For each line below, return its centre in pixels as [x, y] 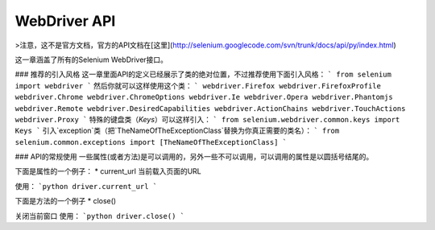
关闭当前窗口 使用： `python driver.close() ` [100, 216]
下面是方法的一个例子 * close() [66, 201]
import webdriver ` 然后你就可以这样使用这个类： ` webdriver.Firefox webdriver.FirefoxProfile [198, 85]
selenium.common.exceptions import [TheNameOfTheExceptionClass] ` [151, 142]
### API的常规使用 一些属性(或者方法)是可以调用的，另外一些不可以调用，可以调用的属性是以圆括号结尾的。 [194, 157]
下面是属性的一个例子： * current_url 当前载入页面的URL [108, 171]
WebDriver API [65, 21]
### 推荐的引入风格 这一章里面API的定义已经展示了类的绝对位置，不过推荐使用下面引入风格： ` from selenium [203, 74]
